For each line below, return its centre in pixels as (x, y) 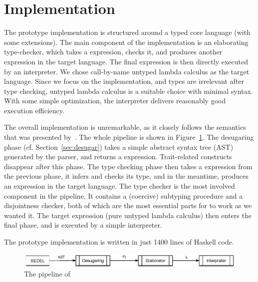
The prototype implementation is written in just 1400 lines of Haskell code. (119, 242)
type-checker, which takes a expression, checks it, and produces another (113, 52)
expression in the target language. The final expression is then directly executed (126, 61)
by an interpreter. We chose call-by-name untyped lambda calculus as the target (127, 71)
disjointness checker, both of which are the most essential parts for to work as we (128, 205)
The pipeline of (47, 273)
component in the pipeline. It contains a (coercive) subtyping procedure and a (124, 195)
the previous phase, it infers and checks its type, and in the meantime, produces (126, 176)
